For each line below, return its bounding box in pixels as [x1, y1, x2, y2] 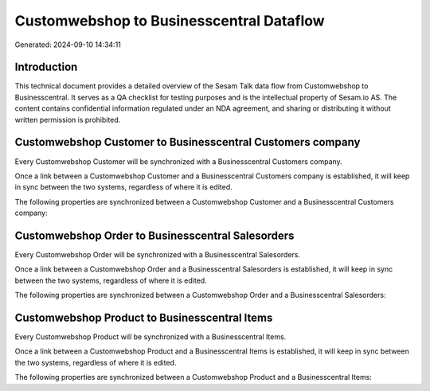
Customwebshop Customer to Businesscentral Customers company [14, 135, 361, 149]
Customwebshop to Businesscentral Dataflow [14, 12, 326, 29]
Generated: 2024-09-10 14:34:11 [14, 40, 121, 49]
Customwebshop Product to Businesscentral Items [14, 311, 273, 324]
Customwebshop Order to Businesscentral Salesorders [14, 229, 295, 242]
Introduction [14, 61, 78, 74]
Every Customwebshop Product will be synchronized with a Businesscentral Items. [14, 332, 287, 342]
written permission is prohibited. [14, 115, 121, 124]
